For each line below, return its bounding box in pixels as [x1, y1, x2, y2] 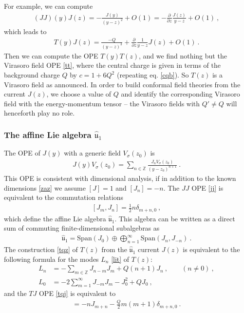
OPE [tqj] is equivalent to [38, 288, 116, 298]
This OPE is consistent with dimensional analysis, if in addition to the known [4, 173, 236, 183]
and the [4, 288, 27, 298]
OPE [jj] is [191, 182, 224, 193]
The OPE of [4, 148, 40, 158]
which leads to [4, 26, 47, 36]
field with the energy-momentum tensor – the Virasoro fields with [4, 98, 200, 108]
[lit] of [111, 254, 130, 264]
